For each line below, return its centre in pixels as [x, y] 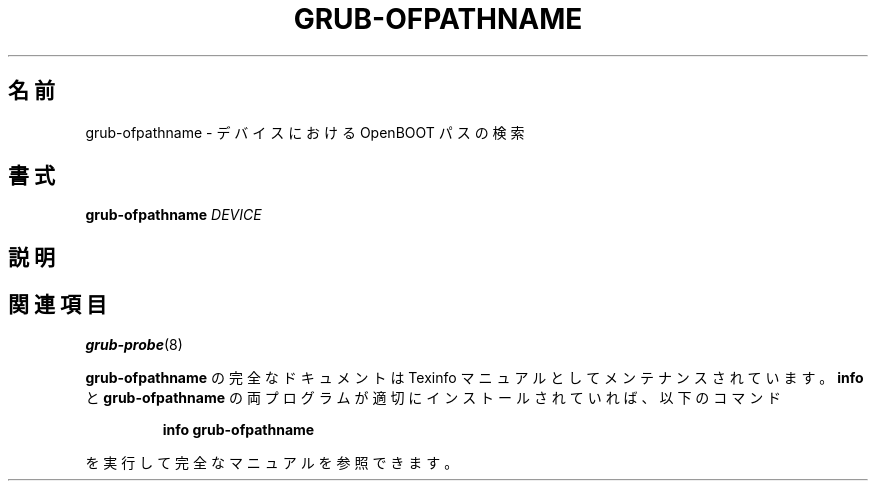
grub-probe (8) [134, 344]
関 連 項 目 [57, 305]
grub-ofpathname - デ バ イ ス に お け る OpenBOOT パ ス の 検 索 [305, 132]
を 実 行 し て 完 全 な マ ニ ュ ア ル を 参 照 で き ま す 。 [272, 462]
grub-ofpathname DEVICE [173, 215]
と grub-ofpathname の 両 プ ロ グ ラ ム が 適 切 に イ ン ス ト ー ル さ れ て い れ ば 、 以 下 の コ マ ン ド [433, 397]
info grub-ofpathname [238, 429]
